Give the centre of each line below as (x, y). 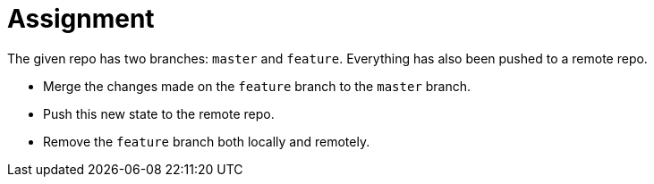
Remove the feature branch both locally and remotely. (207, 141)
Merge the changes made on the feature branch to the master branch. (257, 86)
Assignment (81, 19)
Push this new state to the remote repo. (159, 113)
